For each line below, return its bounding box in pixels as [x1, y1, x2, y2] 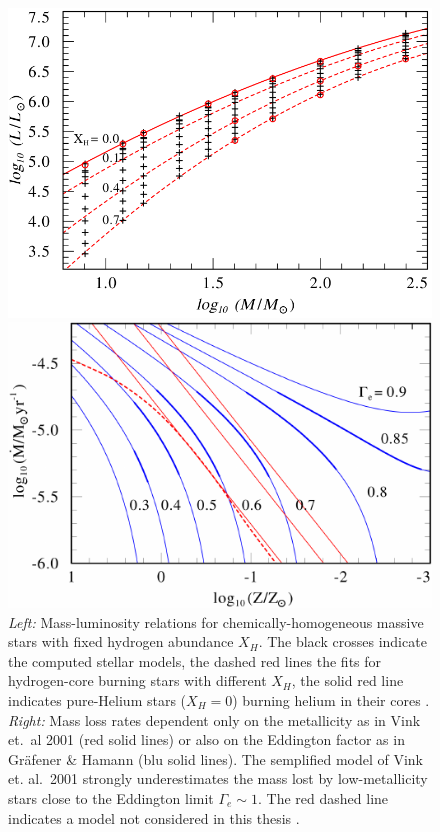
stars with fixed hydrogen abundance [8, 631, 234, 652]
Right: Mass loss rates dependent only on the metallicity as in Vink [8, 709, 421, 730]
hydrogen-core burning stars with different [8, 670, 267, 691]
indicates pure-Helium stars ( [8, 689, 187, 710]
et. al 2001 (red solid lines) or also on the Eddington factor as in [8, 729, 405, 750]
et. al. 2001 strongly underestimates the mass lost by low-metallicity [8, 768, 428, 789]
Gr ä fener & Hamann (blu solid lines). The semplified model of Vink [8, 748, 424, 769]
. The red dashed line [258, 787, 389, 808]
